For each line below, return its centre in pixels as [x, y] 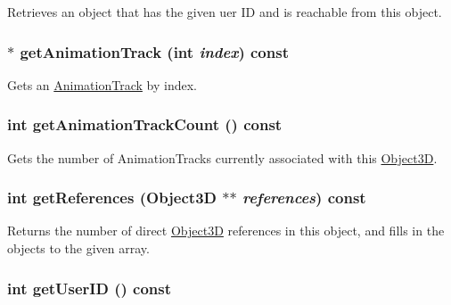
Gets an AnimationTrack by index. [102, 84]
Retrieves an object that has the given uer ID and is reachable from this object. [225, 12]
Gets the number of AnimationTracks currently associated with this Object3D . [222, 157]
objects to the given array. [78, 248]
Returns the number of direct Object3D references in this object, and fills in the [226, 231]
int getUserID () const [90, 288]
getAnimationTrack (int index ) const [154, 51]
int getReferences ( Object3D [112, 198]
